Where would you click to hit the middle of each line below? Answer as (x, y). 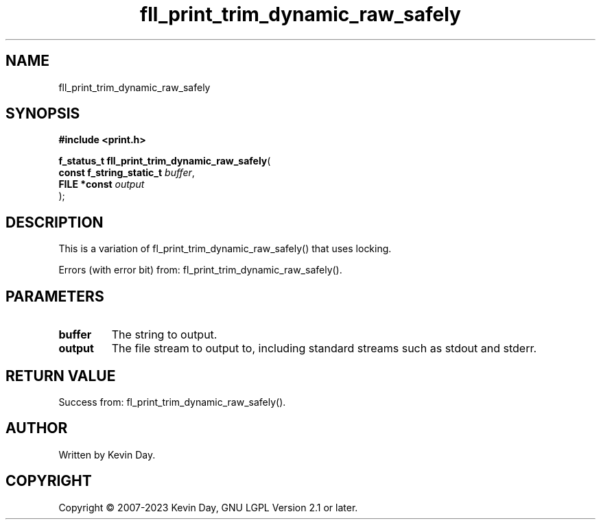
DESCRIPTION (55, 222)
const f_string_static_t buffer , (127, 173)
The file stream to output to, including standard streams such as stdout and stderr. (324, 349)
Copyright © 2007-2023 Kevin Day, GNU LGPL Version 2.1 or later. (208, 507)
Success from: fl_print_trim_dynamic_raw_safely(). (172, 402)
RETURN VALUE (61, 376)
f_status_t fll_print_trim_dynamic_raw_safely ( (165, 161)
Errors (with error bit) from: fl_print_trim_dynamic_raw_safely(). (200, 270)
